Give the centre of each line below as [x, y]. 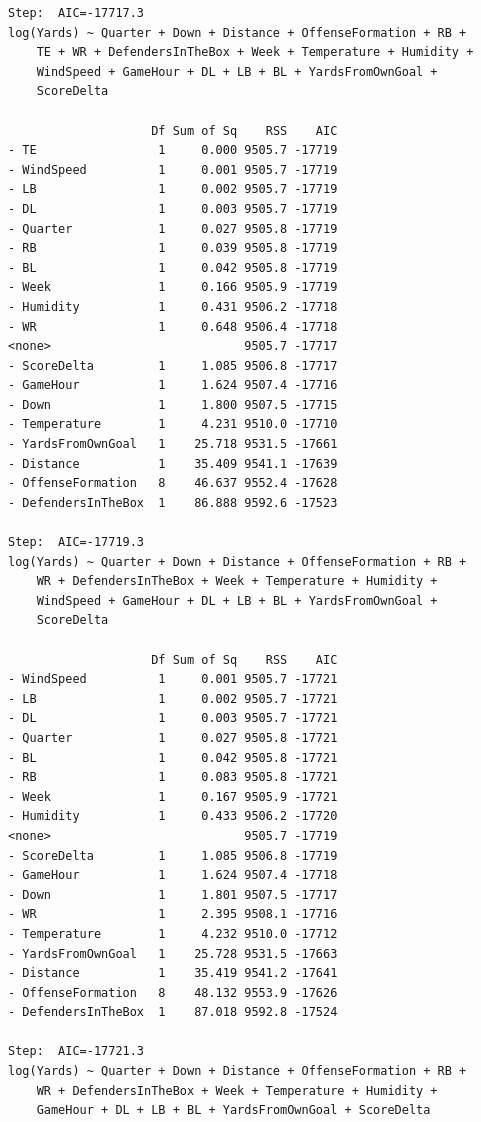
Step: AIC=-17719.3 [76, 542]
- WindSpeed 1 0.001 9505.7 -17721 [173, 679]
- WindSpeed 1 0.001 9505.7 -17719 [173, 169]
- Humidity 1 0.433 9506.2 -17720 [173, 816]
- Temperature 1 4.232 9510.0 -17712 [173, 933]
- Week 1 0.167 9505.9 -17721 [173, 796]
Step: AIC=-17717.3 [76, 13]
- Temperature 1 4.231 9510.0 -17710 [173, 424]
